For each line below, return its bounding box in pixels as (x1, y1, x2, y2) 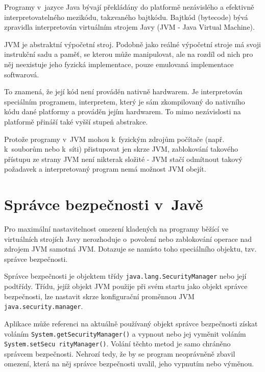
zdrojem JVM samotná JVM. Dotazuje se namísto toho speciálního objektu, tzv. (4, 243, 257, 254)
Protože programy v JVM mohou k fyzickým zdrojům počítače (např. (4, 133, 225, 144)
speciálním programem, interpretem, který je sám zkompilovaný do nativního (4, 96, 245, 107)
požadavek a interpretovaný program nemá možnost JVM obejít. (4, 163, 206, 174)
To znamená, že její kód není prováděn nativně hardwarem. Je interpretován (4, 86, 243, 97)
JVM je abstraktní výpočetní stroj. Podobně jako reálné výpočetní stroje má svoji (4, 38, 261, 49)
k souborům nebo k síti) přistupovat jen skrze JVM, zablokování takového (4, 143, 238, 154)
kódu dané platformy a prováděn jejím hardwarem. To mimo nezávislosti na (4, 106, 241, 117)
